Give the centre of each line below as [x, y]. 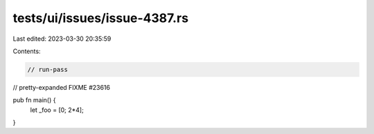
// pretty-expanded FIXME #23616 [62, 87]
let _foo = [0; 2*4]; [57, 110]
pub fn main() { [34, 100]
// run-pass [48, 69]
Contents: [27, 51]
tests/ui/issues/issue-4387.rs [101, 18]
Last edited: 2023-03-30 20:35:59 [62, 39]
